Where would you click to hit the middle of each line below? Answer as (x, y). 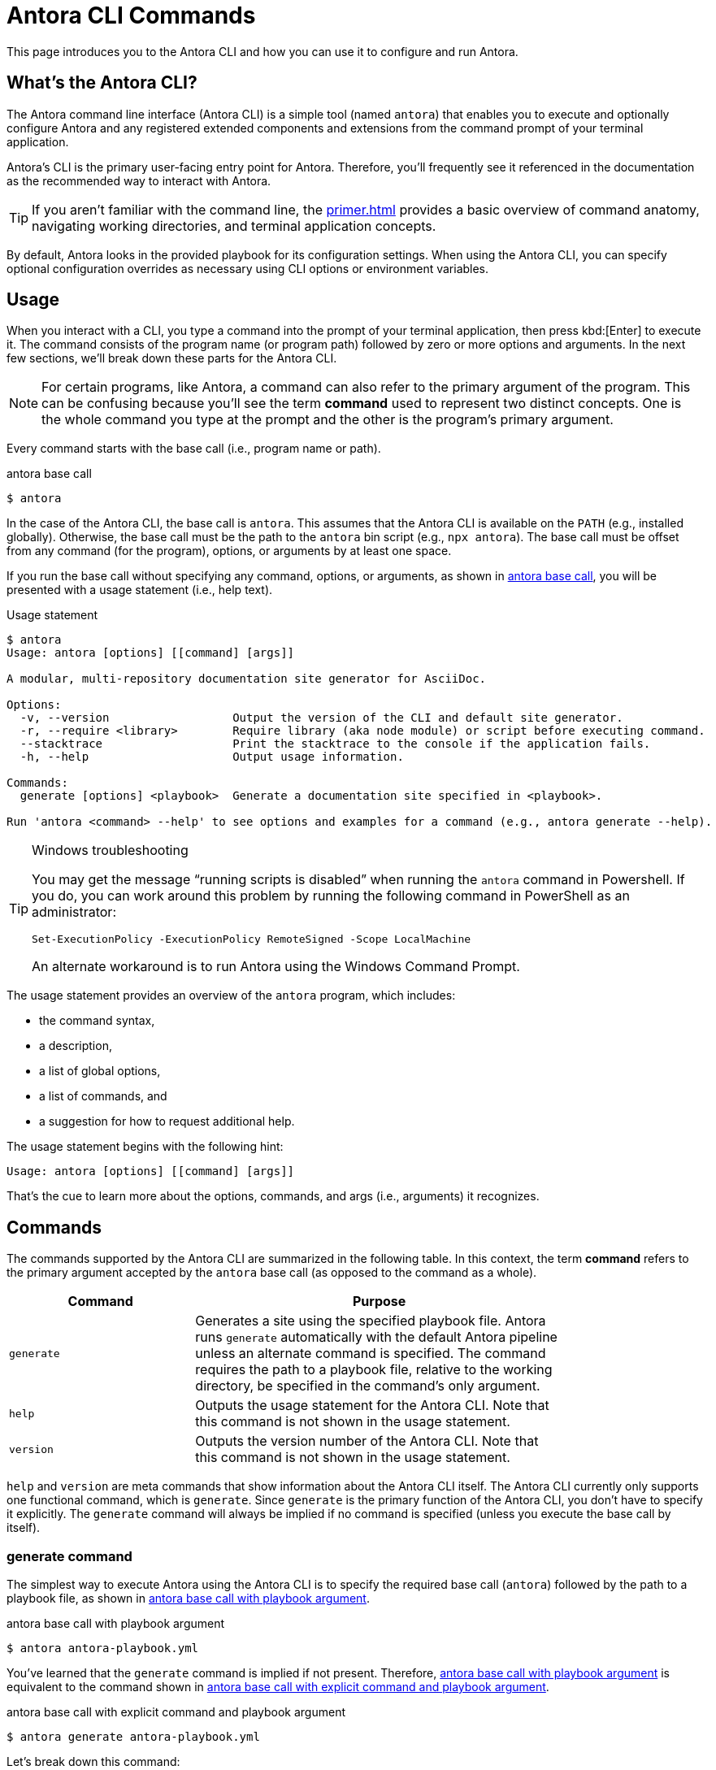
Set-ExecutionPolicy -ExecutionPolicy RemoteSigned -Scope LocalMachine (252, 939)
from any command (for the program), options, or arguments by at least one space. (229, 551)
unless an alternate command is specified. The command (371, 1354)
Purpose (379, 1301)
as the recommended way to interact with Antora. (139, 180)
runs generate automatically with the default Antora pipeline (376, 1337)
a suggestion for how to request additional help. (167, 1121)
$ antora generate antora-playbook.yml (133, 1737)
